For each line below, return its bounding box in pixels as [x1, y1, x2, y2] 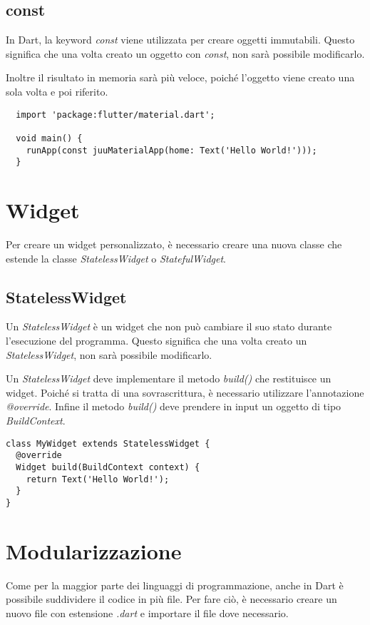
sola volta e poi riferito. [6, 83, 108, 98]
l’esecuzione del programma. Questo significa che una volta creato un [6, 332, 307, 347]
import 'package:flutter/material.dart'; [16, 109, 215, 120]
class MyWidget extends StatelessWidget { [6, 438, 210, 449]
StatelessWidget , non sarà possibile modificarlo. [6, 347, 212, 362]
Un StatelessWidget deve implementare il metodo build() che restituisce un [6, 371, 332, 386]
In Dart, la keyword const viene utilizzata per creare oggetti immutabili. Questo [6, 32, 355, 47]
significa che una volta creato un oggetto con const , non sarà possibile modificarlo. [6, 46, 365, 61]
